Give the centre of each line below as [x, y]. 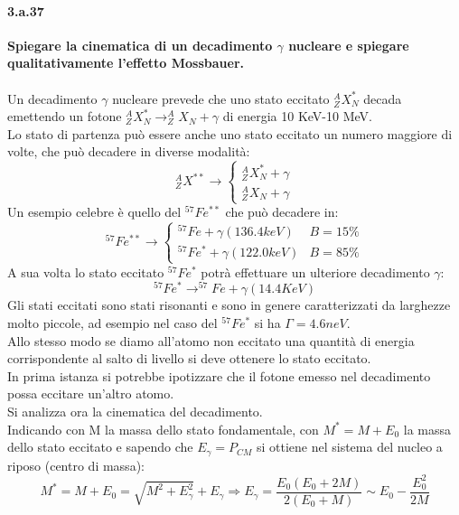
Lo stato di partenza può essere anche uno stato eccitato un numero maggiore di [230, 133]
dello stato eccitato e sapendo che [100, 447]
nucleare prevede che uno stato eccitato [221, 98]
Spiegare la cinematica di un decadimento [140, 45]
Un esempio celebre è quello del [94, 212]
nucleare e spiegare [349, 45]
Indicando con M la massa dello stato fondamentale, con [163, 429]
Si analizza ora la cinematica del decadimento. [135, 411]
